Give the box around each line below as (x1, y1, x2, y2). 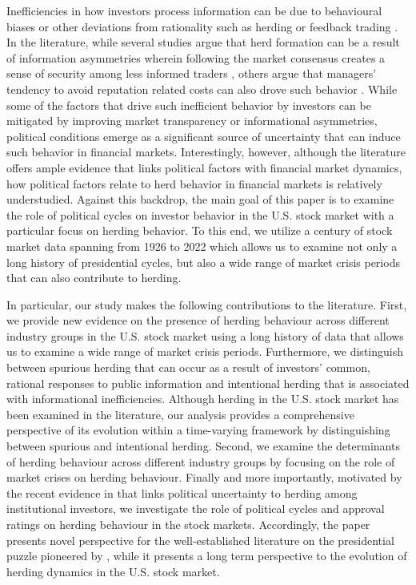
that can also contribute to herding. (6, 269, 182, 286)
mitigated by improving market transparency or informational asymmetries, (6, 112, 378, 129)
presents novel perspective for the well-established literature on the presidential (6, 531, 394, 548)
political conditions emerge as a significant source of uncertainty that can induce (6, 127, 401, 144)
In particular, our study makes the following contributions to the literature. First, (6, 296, 407, 313)
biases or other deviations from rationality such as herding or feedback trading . (6, 18, 398, 34)
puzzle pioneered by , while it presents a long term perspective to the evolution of (6, 547, 407, 564)
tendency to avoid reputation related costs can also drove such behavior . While (6, 80, 398, 97)
